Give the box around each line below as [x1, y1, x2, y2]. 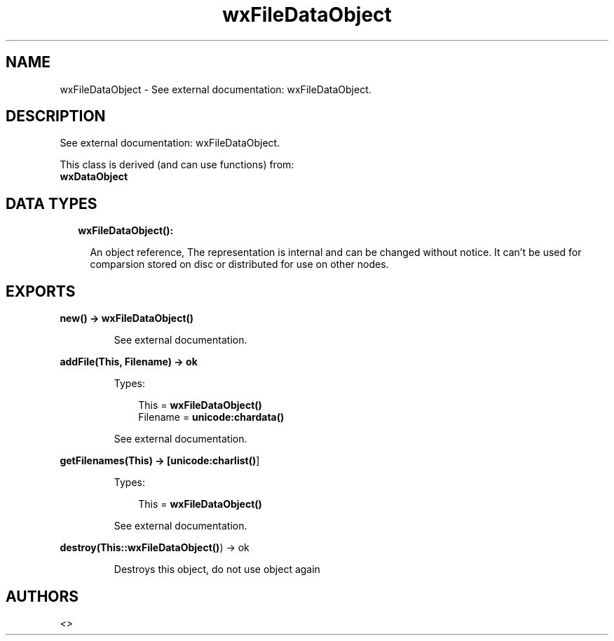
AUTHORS [6, 587, 79, 605]
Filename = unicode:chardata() [138, 411, 285, 424]
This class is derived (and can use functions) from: [60, 158, 294, 171]
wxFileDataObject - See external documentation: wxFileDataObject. [60, 83, 371, 95]
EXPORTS [6, 282, 76, 300]
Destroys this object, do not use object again [114, 563, 320, 576]
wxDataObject [60, 170, 128, 183]
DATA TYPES [6, 194, 97, 212]
